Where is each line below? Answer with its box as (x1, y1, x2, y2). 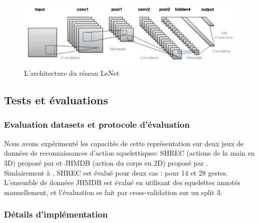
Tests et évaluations (4, 92, 108, 108)
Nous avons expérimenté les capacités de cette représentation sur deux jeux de (4, 138, 244, 148)
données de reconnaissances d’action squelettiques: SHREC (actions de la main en (4, 148, 255, 158)
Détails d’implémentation (4, 208, 108, 221)
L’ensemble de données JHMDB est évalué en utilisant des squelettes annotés (4, 177, 240, 188)
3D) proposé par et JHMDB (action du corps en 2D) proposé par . (4, 157, 208, 168)
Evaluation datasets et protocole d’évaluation (4, 118, 190, 131)
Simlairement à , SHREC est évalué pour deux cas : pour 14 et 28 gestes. (4, 167, 228, 178)
